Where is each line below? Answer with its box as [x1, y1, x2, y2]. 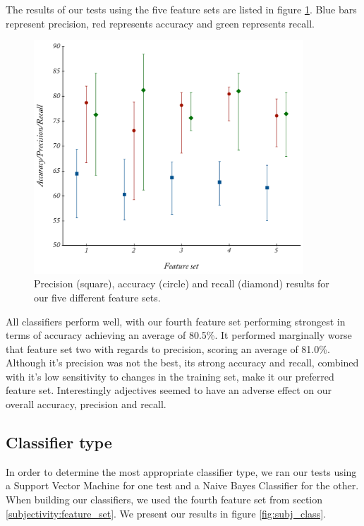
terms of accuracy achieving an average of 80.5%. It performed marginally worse [6, 328, 352, 342]
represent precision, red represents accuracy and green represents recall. [6, 16, 315, 30]
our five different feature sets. [34, 289, 161, 304]
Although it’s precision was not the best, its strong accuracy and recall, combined [6, 355, 359, 370]
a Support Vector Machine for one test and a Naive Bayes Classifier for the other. [6, 478, 359, 493]
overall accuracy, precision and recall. [6, 397, 166, 412]
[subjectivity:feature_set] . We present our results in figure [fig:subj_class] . [6, 506, 326, 520]
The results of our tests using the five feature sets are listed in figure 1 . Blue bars [6, 2, 357, 16]
